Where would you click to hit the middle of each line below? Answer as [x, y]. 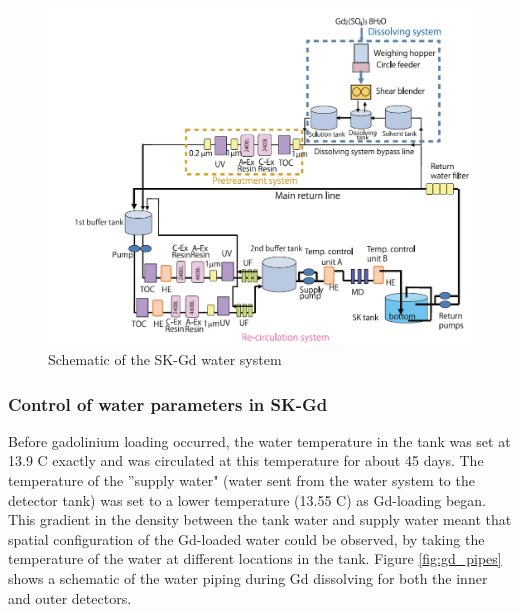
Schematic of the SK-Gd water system [165, 359]
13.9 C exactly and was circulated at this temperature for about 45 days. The [246, 460]
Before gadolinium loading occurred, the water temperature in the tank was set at [259, 440]
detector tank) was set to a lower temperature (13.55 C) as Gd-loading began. [247, 499]
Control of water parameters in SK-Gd [168, 403]
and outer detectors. [70, 597]
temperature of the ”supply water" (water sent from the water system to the [241, 480]
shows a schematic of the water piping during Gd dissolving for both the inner [248, 578]
